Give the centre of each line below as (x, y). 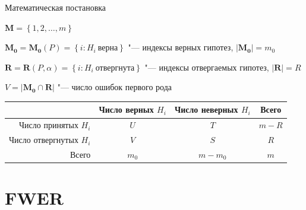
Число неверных (206, 109)
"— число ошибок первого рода (115, 87)
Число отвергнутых (44, 140)
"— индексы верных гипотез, (181, 47)
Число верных (126, 109)
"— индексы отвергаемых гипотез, (207, 67)
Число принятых (49, 125)
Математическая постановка (56, 7)
